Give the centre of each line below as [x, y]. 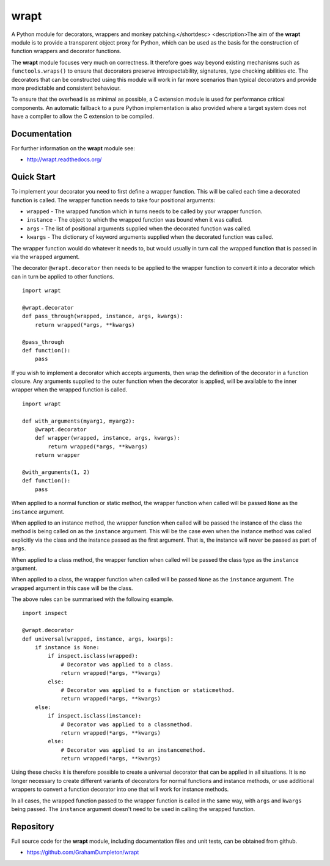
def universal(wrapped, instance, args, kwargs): [98, 639]
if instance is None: [67, 648]
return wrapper [57, 455]
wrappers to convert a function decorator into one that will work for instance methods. [120, 789]
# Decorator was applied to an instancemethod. [133, 750]
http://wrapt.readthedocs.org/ [64, 159]
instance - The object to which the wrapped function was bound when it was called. [134, 220]
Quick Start [33, 177]
